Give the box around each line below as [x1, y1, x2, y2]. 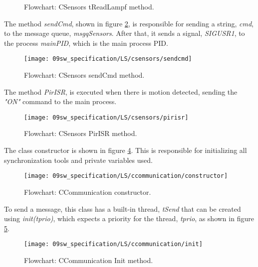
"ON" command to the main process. [4, 96, 117, 107]
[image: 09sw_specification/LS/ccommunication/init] [24, 241, 203, 248]
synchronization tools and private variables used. [4, 154, 153, 165]
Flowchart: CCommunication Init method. [24, 255, 153, 265]
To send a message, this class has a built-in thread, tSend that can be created [4, 203, 241, 214]
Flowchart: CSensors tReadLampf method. [24, 1, 154, 11]
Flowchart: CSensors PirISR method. [24, 128, 137, 138]
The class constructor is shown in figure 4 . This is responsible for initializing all [4, 145, 247, 155]
